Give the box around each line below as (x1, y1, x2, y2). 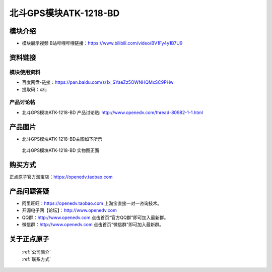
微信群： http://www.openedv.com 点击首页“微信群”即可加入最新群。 (22, 222, 164, 228)
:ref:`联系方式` (22, 256, 51, 262)
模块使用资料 (9, 69, 41, 76)
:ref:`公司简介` (22, 249, 51, 255)
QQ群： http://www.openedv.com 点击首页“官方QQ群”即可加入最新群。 (22, 214, 169, 221)
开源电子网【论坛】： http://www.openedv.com (22, 207, 117, 213)
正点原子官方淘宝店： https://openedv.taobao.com (9, 174, 113, 180)
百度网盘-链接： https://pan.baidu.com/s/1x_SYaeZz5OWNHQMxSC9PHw (22, 79, 174, 85)
